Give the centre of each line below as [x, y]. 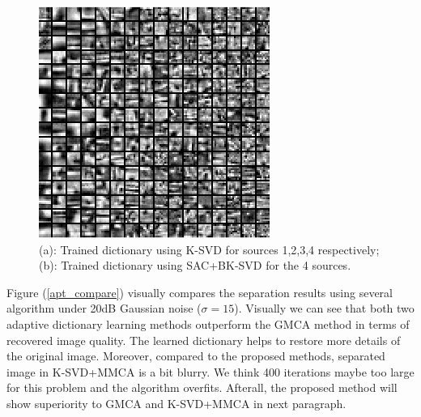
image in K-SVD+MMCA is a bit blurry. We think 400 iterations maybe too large [210, 371]
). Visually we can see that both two [324, 308]
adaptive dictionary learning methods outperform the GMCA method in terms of [208, 323]
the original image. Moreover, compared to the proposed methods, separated [196, 356]
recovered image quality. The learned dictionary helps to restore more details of [204, 340]
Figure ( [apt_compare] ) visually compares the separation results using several [200, 292]
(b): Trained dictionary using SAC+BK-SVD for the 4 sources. [195, 265]
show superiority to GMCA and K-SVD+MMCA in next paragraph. [176, 403]
